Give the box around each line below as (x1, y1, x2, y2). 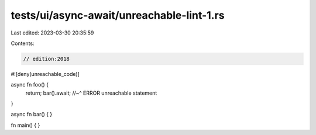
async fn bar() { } (11, 111, 53, 118)
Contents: (11, 40, 35, 47)
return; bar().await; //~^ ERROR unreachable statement (25, 89, 157, 96)
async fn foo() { (11, 81, 49, 88)
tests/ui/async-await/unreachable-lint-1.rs (11, 9, 225, 22)
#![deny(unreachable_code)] (11, 70, 80, 77)
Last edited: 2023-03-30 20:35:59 (11, 29, 94, 36)
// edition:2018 (23, 56, 70, 62)
